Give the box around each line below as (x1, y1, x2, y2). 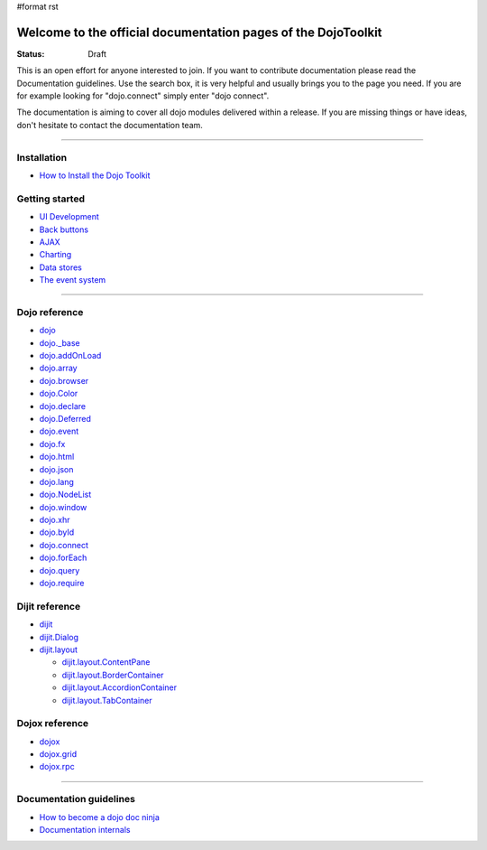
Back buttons (39, 224, 89, 235)
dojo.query (39, 565, 80, 575)
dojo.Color (39, 388, 78, 399)
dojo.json (39, 463, 74, 474)
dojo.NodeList (39, 489, 92, 500)
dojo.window (39, 501, 87, 512)
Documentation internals (39, 824, 131, 835)
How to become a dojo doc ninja (39, 811, 160, 822)
